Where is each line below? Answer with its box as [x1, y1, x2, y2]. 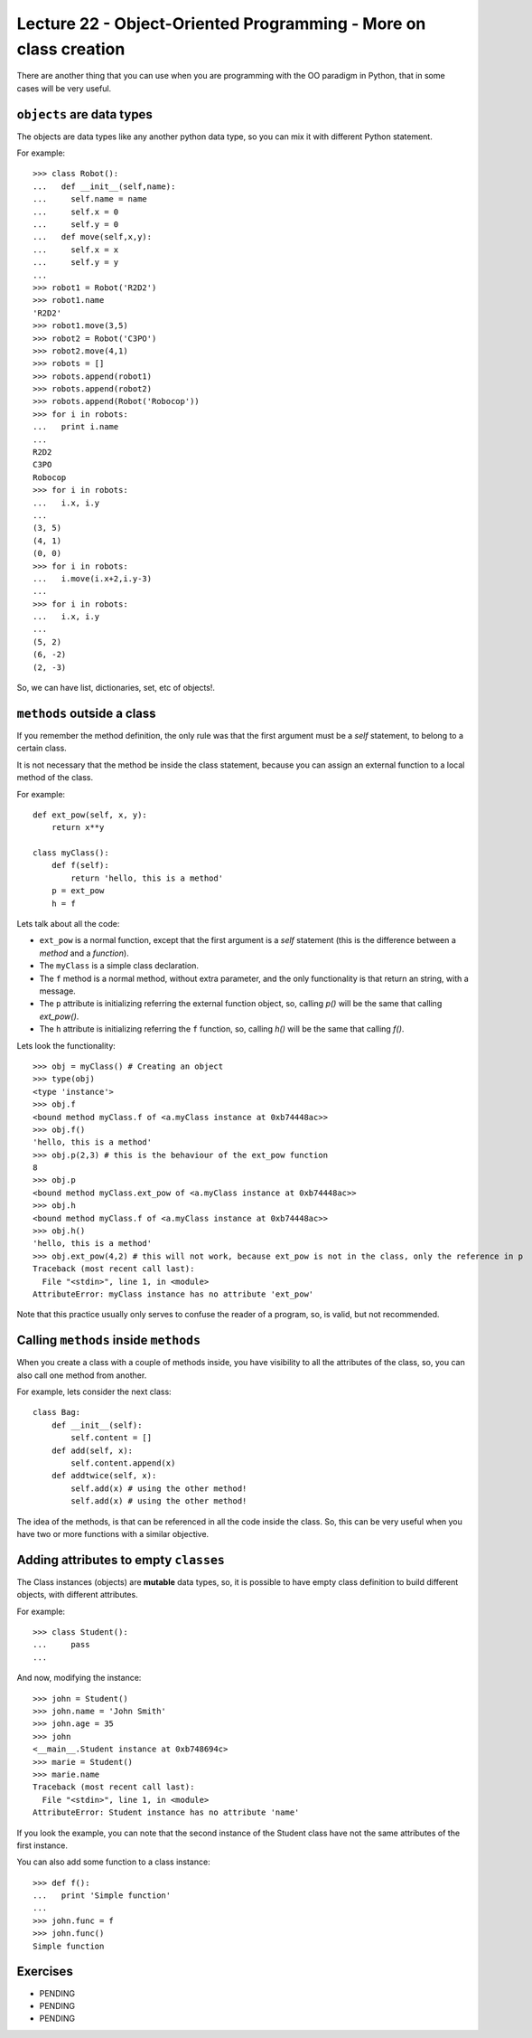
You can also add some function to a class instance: [16, 1856, 211, 1867]
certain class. [16, 742, 67, 754]
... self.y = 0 [33, 219, 119, 230]
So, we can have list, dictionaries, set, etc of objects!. [16, 683, 216, 693]
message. [39, 986, 76, 996]
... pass [33, 1639, 90, 1650]
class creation [16, 39, 126, 59]
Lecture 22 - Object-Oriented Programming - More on [16, 14, 426, 33]
